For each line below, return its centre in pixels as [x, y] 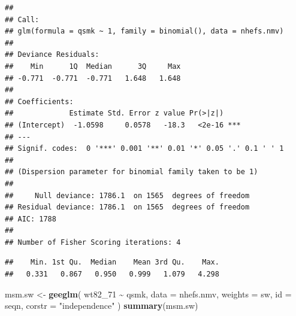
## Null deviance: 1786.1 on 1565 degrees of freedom [127, 195]
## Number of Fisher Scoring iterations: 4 [93, 242]
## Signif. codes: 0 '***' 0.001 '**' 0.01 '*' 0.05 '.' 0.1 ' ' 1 [144, 149]
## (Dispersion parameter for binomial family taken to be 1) [132, 172]
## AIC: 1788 [31, 219]
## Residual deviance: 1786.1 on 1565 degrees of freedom [127, 207]
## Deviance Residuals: [52, 55]
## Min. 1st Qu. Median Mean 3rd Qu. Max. [112, 262]
